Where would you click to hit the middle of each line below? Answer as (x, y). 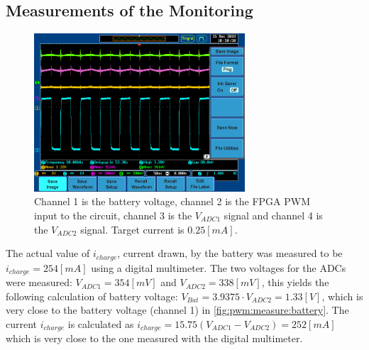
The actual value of (48, 253)
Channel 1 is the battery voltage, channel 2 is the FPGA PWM (172, 201)
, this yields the (295, 282)
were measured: (39, 282)
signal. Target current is (132, 229)
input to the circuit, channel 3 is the (113, 215)
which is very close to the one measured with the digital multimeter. (154, 338)
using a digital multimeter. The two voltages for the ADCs (219, 267)
